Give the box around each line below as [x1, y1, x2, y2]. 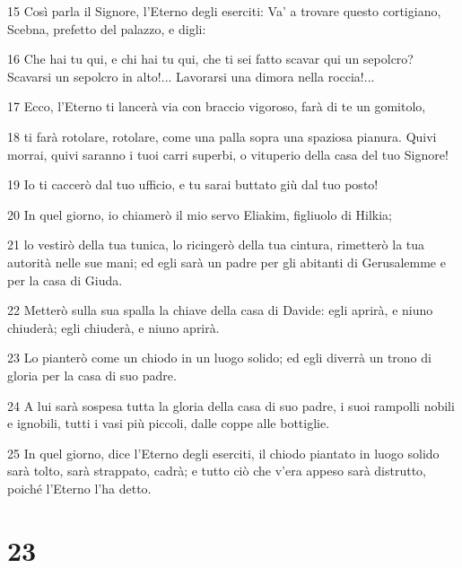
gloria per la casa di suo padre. [7, 365, 177, 384]
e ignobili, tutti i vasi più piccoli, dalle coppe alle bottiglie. [7, 414, 330, 433]
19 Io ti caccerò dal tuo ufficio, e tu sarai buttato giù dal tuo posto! [7, 175, 379, 194]
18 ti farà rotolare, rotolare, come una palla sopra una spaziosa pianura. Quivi [7, 127, 437, 145]
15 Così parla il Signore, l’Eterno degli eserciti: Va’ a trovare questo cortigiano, [7, 2, 441, 20]
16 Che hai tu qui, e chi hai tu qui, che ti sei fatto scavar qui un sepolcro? [7, 49, 414, 68]
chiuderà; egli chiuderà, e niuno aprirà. [7, 318, 220, 336]
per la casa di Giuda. [7, 270, 123, 289]
